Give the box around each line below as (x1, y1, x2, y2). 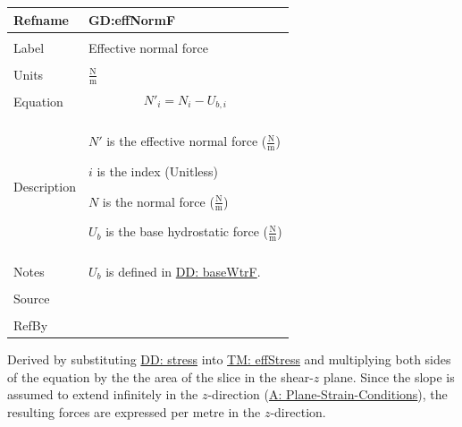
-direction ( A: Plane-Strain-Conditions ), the (207, 385, 448, 404)
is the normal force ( (102, 192, 214, 210)
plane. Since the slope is (323, 367, 455, 386)
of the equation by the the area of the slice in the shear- (7, 367, 314, 386)
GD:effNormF (88, 10, 176, 29)
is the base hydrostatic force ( (105, 222, 269, 241)
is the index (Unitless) (97, 161, 219, 180)
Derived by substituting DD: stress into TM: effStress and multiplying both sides (7, 349, 451, 368)
